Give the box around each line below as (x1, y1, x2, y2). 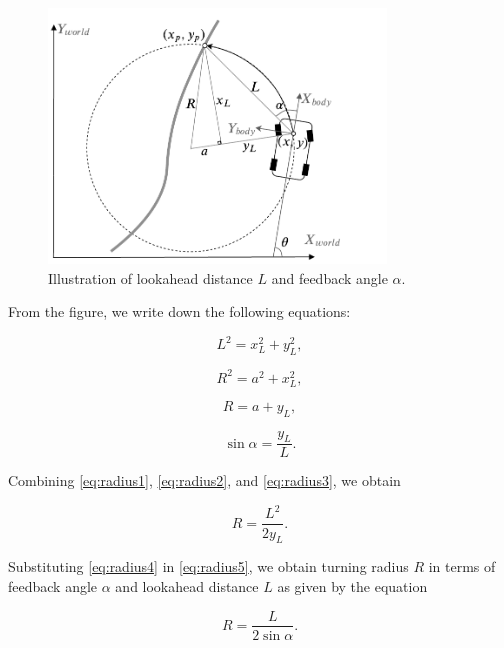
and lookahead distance (115, 575, 259, 596)
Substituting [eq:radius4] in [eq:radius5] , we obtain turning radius (8, 556, 409, 577)
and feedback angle (271, 267, 388, 288)
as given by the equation (277, 575, 428, 596)
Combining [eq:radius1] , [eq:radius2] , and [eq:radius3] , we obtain (8, 470, 401, 491)
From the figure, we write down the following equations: (8, 301, 351, 322)
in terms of (428, 556, 496, 577)
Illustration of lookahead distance (48, 267, 253, 288)
